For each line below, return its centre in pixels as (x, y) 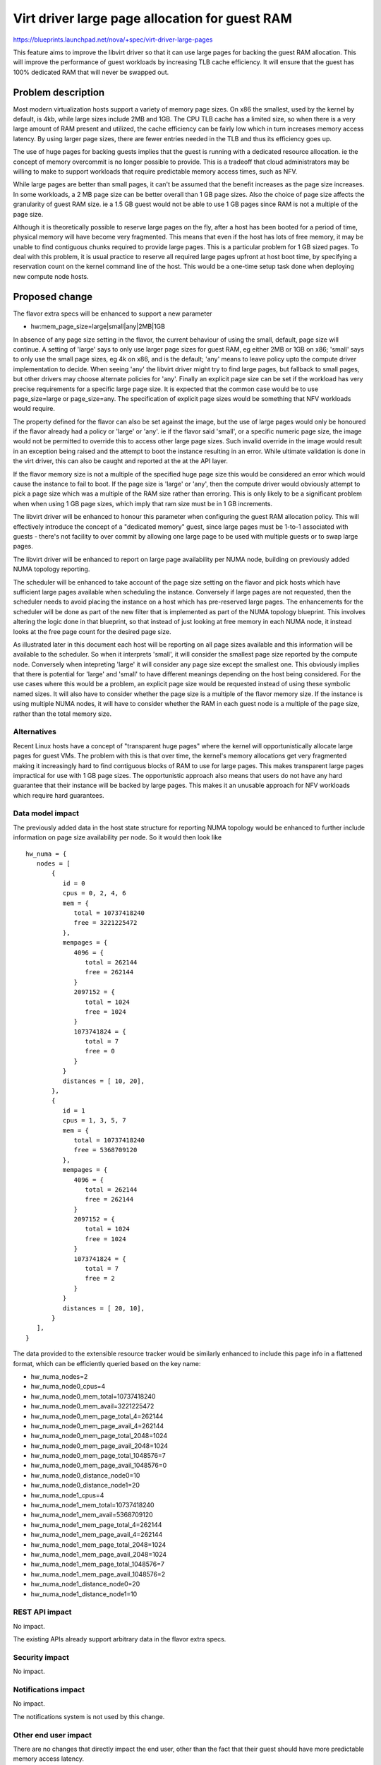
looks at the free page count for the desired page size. (92, 631)
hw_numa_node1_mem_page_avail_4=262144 (97, 1535)
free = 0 (100, 1051)
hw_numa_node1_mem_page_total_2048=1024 (98, 1544)
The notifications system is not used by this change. (89, 1716)
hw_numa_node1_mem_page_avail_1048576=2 (98, 1574)
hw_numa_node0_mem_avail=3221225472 (92, 1406)
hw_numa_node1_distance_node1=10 (84, 1594)
